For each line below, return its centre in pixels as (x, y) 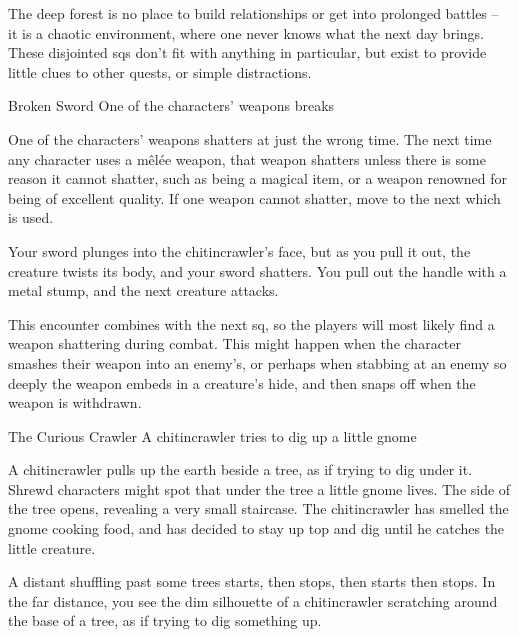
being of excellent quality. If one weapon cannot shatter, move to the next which (254, 197)
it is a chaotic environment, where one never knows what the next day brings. (246, 32)
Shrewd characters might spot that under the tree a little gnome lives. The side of (259, 488)
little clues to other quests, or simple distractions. (160, 71)
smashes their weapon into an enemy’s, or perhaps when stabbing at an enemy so (257, 362)
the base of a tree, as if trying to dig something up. (165, 620)
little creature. (52, 547)
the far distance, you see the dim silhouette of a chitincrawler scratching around (253, 600)
